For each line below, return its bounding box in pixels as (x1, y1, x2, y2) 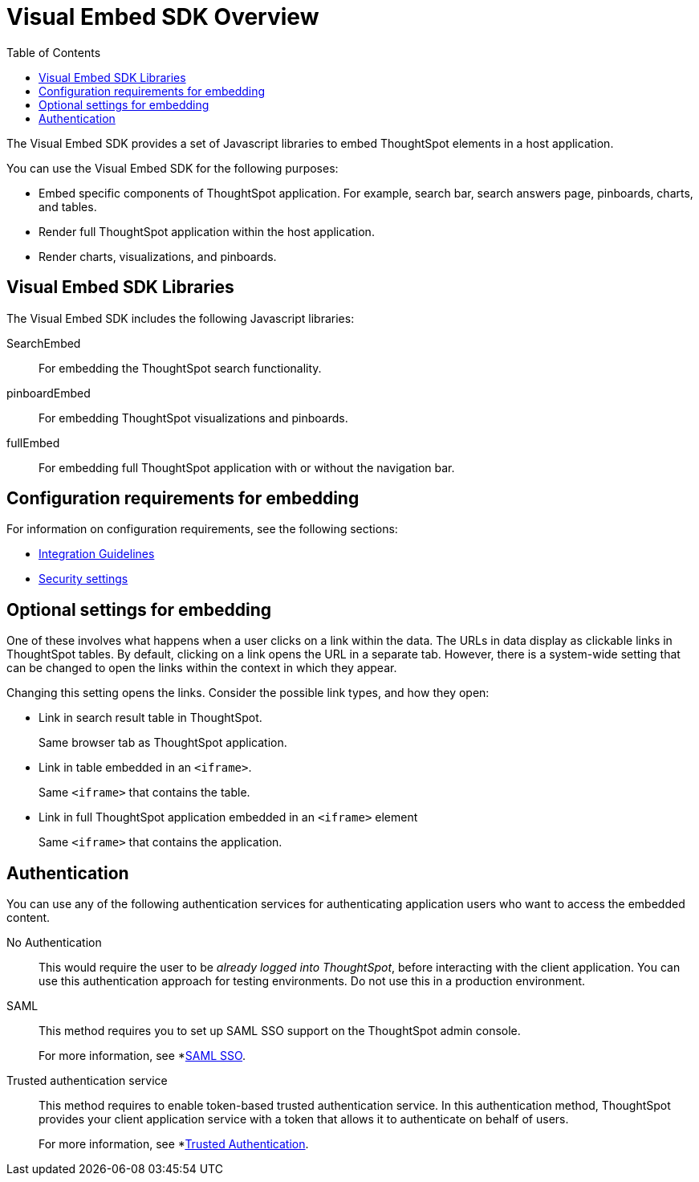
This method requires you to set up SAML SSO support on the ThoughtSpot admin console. (39, 1024, 521, 1038)
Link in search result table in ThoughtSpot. (39, 711, 262, 725)
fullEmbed (6, 435, 60, 450)
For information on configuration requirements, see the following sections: (6, 522, 398, 536)
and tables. (39, 199, 97, 214)
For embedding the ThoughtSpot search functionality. (39, 361, 322, 375)
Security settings (39, 572, 128, 586)
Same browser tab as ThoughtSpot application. (39, 736, 287, 750)
